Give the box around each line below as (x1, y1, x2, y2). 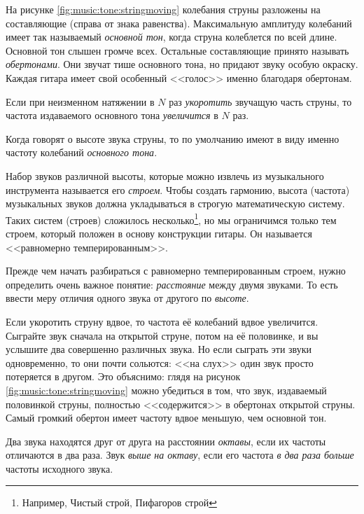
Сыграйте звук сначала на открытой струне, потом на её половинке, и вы (6, 328, 318, 342)
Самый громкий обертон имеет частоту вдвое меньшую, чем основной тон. (6, 410, 327, 425)
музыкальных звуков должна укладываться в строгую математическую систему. (6, 196, 345, 211)
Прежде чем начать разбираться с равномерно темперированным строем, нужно (6, 263, 346, 278)
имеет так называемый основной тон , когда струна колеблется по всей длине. (6, 29, 337, 44)
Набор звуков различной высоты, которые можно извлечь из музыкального (6, 168, 324, 183)
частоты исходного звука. (6, 461, 113, 475)
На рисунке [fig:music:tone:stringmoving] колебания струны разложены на (6, 2, 321, 16)
